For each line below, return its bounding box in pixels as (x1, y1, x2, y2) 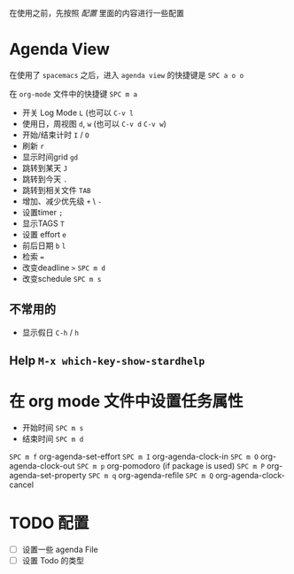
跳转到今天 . (21, 174, 68, 184)
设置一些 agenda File (21, 544, 99, 555)
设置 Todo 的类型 (21, 555, 84, 566)
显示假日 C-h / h (21, 327, 80, 337)
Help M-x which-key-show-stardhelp (9, 353, 205, 368)
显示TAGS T (21, 218, 65, 229)
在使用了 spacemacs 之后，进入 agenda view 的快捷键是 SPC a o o (9, 69, 244, 80)
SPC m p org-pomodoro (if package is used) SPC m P (76, 461, 266, 471)
